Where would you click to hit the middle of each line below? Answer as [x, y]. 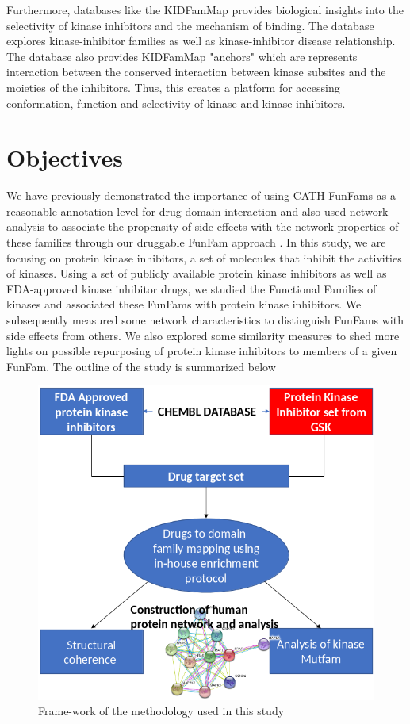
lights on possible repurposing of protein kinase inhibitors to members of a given [202, 351]
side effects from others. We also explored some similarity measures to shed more [203, 335]
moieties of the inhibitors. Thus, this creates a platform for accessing [173, 87]
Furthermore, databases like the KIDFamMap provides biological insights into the [205, 10]
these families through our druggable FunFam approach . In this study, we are [196, 242]
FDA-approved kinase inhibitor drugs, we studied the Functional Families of [192, 288]
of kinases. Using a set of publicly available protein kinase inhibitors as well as [197, 273]
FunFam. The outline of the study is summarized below [141, 366]
